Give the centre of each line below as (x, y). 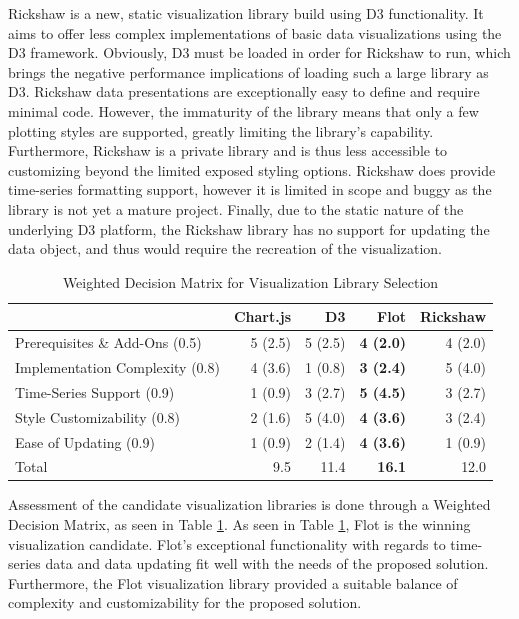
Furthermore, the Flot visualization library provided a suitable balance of (233, 582)
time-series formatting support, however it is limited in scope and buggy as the (250, 189)
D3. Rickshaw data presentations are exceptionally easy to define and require (244, 91)
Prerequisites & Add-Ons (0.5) (108, 342)
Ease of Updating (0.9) (85, 441)
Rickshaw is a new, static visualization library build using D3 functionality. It (246, 13)
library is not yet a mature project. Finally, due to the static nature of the (236, 208)
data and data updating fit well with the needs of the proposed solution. (267, 563)
